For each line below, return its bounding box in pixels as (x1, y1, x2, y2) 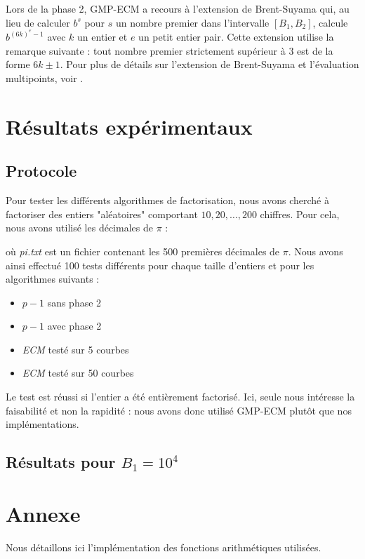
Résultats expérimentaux (6, 112, 253, 140)
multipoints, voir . (6, 70, 84, 85)
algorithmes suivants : (6, 271, 100, 286)
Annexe (6, 499, 81, 527)
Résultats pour (6, 451, 116, 473)
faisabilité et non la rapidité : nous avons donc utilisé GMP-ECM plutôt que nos (6, 403, 352, 417)
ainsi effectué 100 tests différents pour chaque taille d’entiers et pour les (6, 257, 314, 272)
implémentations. (6, 417, 79, 431)
